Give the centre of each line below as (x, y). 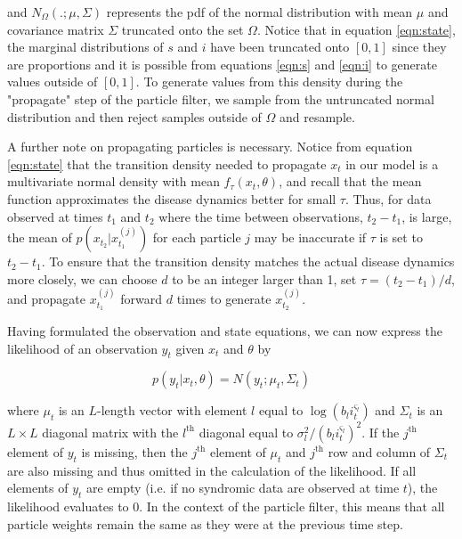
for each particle (197, 237)
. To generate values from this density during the (269, 82)
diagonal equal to (246, 432)
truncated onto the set (182, 29)
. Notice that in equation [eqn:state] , (356, 29)
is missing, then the (134, 451)
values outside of (53, 82)
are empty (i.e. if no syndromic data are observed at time (243, 488)
